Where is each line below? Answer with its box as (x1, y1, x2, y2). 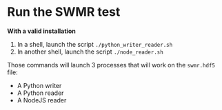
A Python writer (17, 81, 62, 89)
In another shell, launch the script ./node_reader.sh (17, 47, 163, 56)
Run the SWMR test (7, 4, 121, 20)
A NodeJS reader (17, 96, 67, 104)
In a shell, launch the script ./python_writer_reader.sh (17, 40, 173, 48)
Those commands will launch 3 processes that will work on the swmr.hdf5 (7, 60, 216, 69)
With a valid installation (7, 27, 76, 35)
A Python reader (17, 89, 64, 97)
